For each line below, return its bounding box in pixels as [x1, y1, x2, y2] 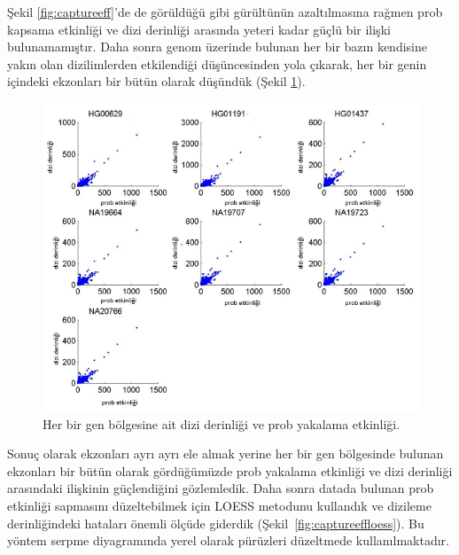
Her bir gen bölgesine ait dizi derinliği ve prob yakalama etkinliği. [43, 414, 401, 433]
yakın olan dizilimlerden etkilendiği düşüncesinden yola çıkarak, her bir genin [7, 54, 427, 73]
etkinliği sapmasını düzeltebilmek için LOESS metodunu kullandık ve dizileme [7, 496, 432, 514]
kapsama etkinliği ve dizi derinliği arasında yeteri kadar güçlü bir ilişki [7, 20, 391, 38]
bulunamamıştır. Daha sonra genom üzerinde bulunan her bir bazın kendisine [7, 37, 427, 56]
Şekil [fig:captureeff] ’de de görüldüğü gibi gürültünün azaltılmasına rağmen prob [7, 3, 443, 20]
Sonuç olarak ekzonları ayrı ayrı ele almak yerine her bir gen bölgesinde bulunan [7, 444, 444, 463]
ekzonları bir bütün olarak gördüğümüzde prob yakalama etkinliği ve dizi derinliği [7, 461, 453, 480]
